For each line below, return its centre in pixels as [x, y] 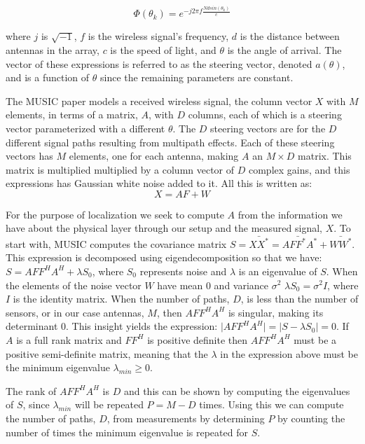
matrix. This [325, 156]
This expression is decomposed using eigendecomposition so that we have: [164, 257]
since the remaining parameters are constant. [197, 77]
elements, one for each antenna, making [154, 156]
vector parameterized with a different [85, 128]
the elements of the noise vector [74, 285]
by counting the [311, 418]
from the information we [290, 214]
